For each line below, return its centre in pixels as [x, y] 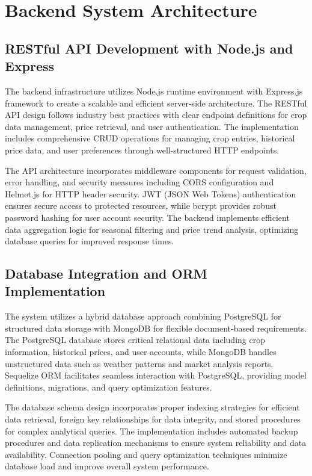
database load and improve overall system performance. [107, 466]
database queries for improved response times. [90, 241]
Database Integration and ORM [106, 274]
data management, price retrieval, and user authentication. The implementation [152, 126]
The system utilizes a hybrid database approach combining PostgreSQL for [143, 316]
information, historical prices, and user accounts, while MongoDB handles [141, 352]
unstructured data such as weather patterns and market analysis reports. [139, 363]
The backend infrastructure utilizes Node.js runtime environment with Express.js [154, 91]
